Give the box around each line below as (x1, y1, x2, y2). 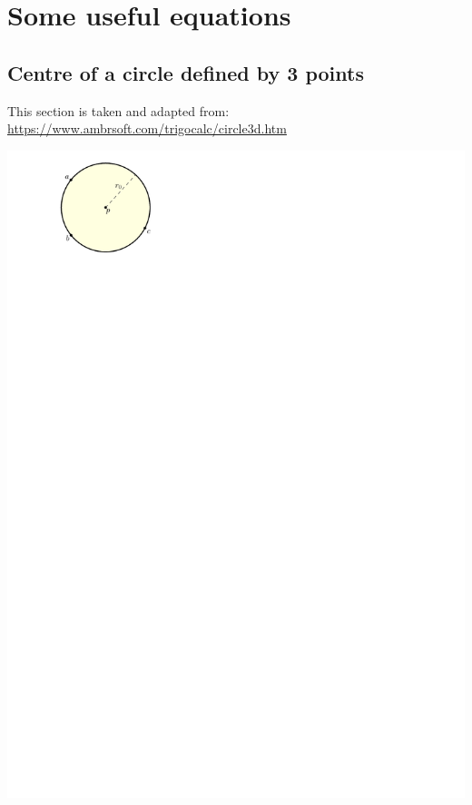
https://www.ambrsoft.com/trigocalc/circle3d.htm (7, 119, 287, 138)
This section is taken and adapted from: (7, 101, 230, 120)
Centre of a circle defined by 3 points (7, 58, 364, 86)
